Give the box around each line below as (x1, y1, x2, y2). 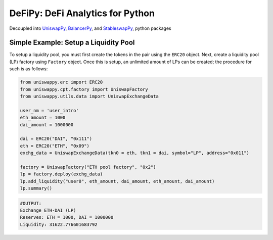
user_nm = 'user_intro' (20, 108, 79, 113)
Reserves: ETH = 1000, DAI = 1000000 (20, 215, 114, 220)
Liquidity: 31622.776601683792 (20, 221, 98, 227)
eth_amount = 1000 (20, 115, 66, 121)
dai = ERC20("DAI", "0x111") (20, 136, 93, 141)
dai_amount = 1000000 (20, 122, 74, 127)
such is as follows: (9, 66, 48, 72)
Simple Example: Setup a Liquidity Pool (9, 38, 135, 47)
